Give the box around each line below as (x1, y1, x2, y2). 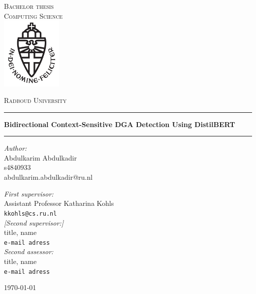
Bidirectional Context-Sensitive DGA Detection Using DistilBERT (4, 119, 235, 129)
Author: (4, 143, 27, 153)
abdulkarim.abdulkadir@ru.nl (4, 172, 93, 182)
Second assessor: (4, 246, 54, 257)
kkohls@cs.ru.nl (4, 210, 57, 217)
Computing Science (4, 10, 63, 21)
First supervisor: (4, 188, 54, 198)
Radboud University (4, 95, 67, 105)
